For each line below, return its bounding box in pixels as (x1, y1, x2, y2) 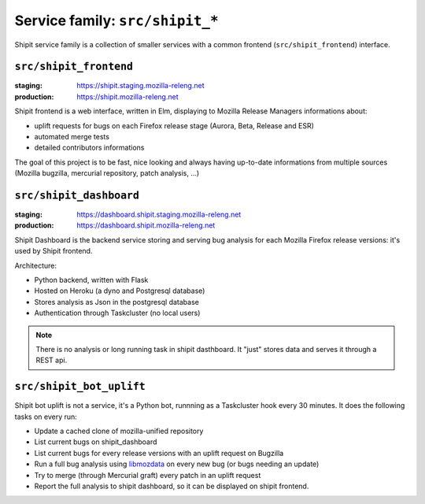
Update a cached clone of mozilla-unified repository (34, 426, 204, 436)
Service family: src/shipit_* (14, 12, 220, 29)
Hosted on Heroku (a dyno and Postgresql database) (34, 286, 205, 295)
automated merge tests (34, 132, 110, 142)
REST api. (35, 355, 68, 365)
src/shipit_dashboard (14, 189, 139, 202)
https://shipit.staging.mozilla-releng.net (76, 81, 205, 91)
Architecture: (14, 261, 57, 270)
